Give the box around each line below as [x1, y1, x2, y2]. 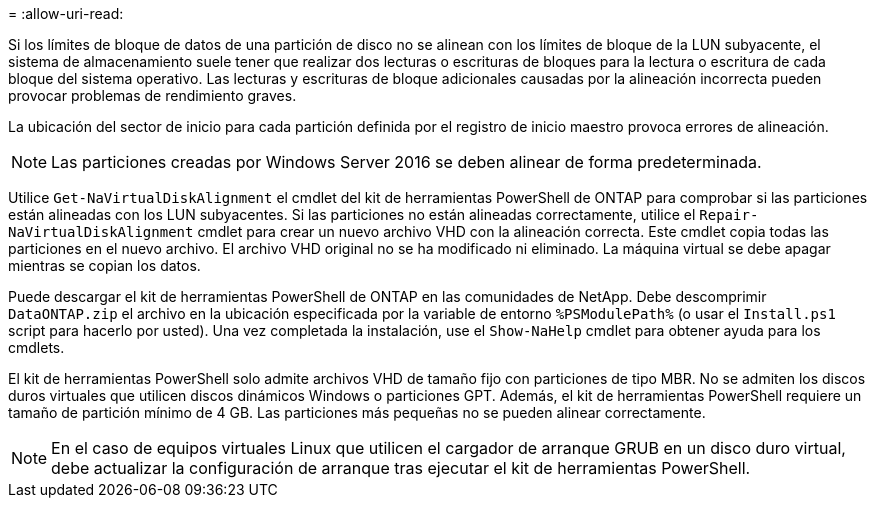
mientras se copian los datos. [8, 257, 201, 274]
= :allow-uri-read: [8, 5, 124, 22]
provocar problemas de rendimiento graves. [8, 87, 297, 104]
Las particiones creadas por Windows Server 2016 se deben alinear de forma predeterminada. [51, 152, 762, 172]
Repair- [699, 207, 759, 223]
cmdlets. [8, 339, 65, 356]
